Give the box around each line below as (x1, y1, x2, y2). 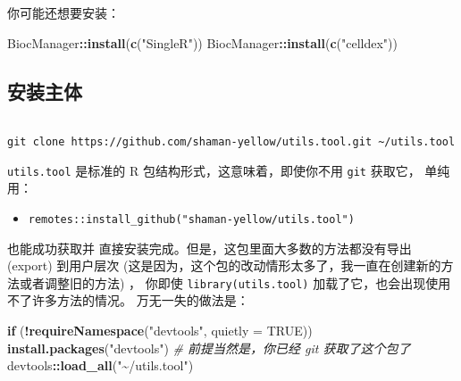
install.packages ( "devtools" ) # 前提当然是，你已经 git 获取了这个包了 (7, 338, 411, 357)
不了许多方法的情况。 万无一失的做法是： (7, 291, 249, 310)
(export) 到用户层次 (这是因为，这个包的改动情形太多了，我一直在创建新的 (7, 256, 441, 275)
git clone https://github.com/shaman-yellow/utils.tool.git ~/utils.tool (7, 136, 456, 149)
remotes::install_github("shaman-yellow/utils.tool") (28, 212, 355, 226)
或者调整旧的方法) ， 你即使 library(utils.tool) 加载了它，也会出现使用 (19, 273, 451, 292)
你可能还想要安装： (7, 4, 120, 21)
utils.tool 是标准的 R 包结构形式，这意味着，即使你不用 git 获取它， (7, 161, 421, 179)
